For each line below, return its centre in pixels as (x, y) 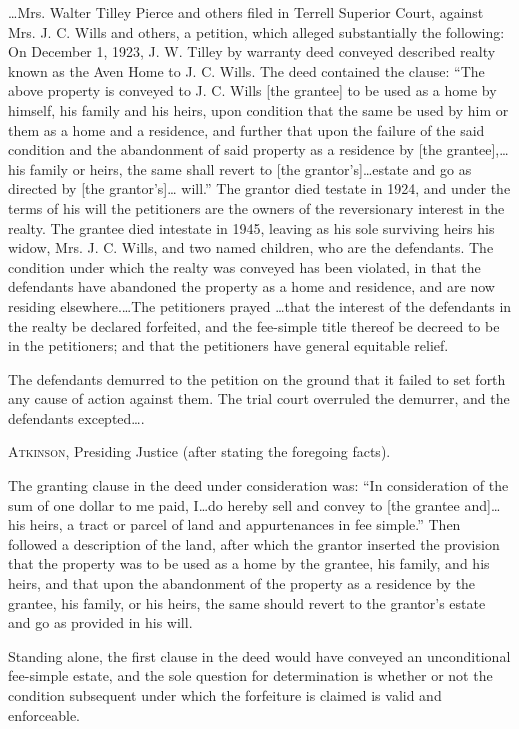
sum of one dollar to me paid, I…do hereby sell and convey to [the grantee (234, 504)
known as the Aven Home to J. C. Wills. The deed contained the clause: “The (246, 70)
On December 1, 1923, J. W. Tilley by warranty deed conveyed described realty (252, 51)
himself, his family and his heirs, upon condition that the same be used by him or (258, 109)
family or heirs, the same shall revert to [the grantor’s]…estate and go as (250, 168)
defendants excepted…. (76, 417)
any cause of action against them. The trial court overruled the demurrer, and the (259, 398)
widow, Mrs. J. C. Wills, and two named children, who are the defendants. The (251, 247)
